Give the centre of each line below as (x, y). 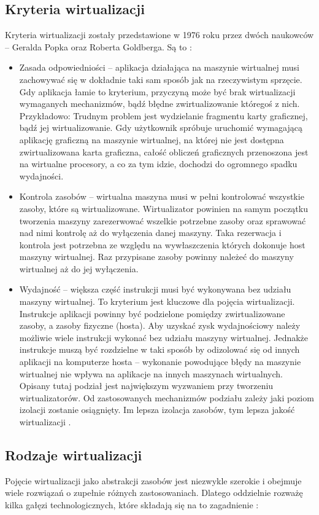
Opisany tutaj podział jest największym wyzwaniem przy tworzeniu (146, 386)
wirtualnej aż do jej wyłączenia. (79, 268)
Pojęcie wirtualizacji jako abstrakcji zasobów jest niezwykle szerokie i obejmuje (153, 480)
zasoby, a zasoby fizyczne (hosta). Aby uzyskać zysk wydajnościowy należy (160, 325)
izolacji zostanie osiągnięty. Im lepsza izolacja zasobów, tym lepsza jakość (157, 410)
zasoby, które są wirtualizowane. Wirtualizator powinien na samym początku (163, 208)
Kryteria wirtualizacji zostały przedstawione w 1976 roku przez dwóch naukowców (159, 35)
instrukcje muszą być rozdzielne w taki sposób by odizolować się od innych (159, 349)
